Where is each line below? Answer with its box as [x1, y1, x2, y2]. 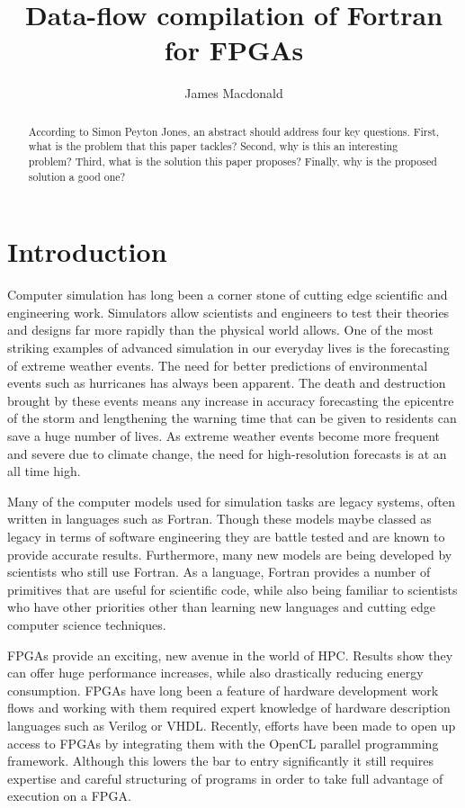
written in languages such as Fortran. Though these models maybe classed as [7, 509, 432, 528]
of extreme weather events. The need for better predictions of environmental [7, 355, 428, 374]
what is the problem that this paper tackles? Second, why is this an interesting [28, 139, 398, 154]
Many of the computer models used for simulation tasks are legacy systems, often [7, 491, 456, 510]
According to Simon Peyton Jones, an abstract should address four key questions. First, [28, 123, 440, 139]
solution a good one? [28, 168, 126, 184]
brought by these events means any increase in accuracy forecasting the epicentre [7, 391, 454, 409]
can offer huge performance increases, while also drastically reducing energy [7, 663, 424, 682]
